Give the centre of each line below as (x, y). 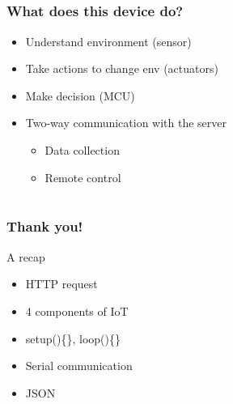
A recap (26, 256)
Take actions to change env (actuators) (122, 68)
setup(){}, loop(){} (73, 338)
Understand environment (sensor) (108, 41)
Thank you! (45, 226)
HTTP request (61, 284)
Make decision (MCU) (80, 95)
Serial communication (79, 366)
